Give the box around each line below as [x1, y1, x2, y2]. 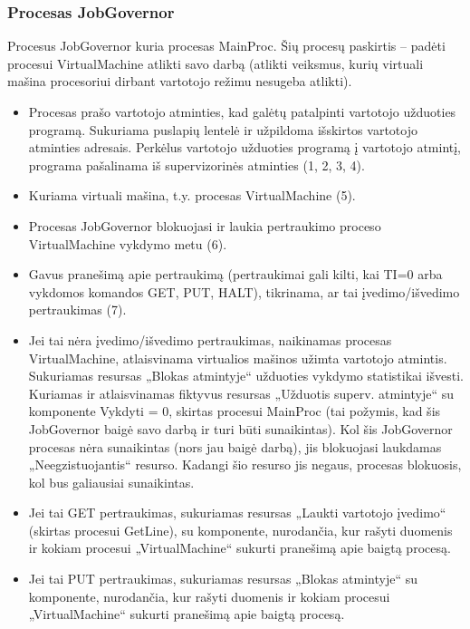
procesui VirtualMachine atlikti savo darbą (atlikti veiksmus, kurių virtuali [7, 53, 424, 73]
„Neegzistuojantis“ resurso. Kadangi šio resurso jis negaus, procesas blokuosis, [28, 455, 462, 474]
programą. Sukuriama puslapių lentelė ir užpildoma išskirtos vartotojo [28, 120, 417, 139]
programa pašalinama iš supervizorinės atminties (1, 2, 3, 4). [28, 155, 365, 174]
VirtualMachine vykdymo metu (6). [28, 234, 227, 253]
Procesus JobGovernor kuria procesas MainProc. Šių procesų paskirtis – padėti [7, 36, 446, 55]
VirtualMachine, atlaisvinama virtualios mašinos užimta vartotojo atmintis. [28, 348, 447, 367]
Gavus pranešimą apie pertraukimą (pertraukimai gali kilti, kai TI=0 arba [28, 265, 443, 284]
